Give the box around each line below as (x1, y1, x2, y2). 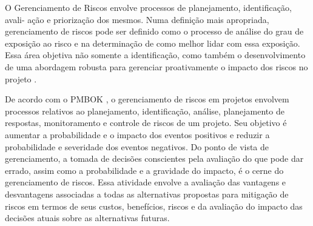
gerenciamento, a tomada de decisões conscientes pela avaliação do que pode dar (5, 152, 304, 165)
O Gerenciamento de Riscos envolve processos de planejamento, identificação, (5, 1, 292, 13)
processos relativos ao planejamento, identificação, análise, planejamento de (5, 104, 284, 117)
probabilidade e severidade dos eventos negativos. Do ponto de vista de (5, 140, 269, 153)
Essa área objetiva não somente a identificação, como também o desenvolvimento (5, 48, 306, 61)
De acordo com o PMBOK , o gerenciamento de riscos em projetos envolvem (5, 93, 289, 105)
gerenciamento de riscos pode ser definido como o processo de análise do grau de (5, 25, 304, 38)
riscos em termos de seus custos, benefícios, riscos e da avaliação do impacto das (5, 199, 303, 212)
